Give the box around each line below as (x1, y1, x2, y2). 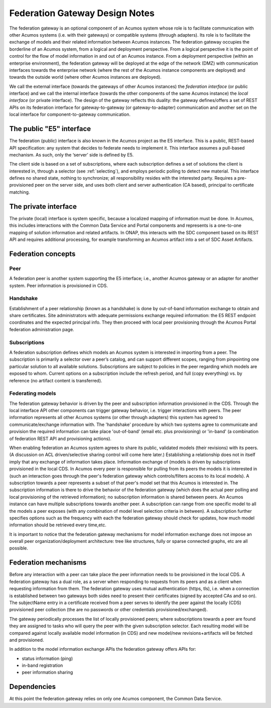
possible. (9, 545, 29, 551)
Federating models (9, 390, 56, 397)
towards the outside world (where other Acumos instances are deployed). (9, 74, 162, 80)
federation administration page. (9, 326, 75, 332)
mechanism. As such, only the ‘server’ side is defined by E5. (9, 152, 134, 158)
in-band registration (22, 662, 63, 668)
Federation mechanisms (9, 558, 87, 567)
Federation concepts (9, 249, 76, 258)
